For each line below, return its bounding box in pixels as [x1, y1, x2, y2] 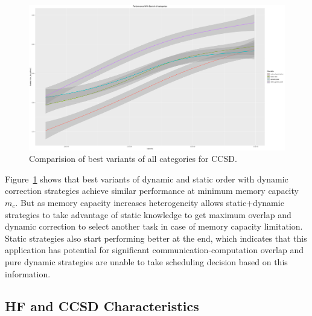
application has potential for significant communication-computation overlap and [5, 243, 304, 256]
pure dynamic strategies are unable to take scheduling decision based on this [5, 255, 288, 268]
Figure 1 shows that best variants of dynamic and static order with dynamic [5, 172, 288, 185]
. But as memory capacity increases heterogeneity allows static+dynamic [15, 196, 284, 208]
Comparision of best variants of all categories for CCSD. [29, 152, 237, 165]
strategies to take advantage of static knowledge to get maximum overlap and [5, 208, 291, 221]
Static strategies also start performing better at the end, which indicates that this [5, 231, 307, 244]
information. [5, 267, 51, 280]
